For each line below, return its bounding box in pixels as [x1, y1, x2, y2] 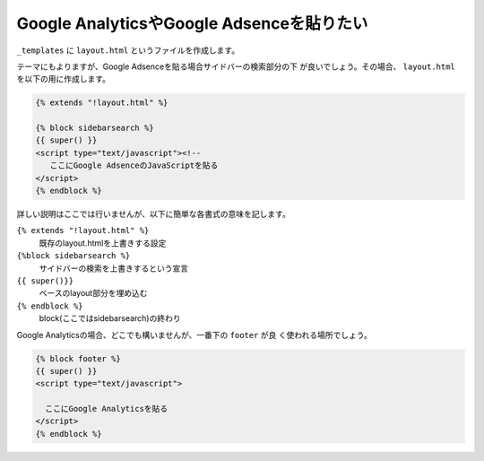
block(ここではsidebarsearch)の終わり [39, 313, 181, 324]
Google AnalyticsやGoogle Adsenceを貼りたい [16, 13, 368, 33]
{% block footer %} [35, 353, 121, 363]
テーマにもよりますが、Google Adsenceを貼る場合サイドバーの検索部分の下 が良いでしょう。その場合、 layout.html [16, 61, 456, 72]
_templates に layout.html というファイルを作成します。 [16, 45, 240, 56]
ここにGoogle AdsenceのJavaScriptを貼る [49, 161, 219, 170]
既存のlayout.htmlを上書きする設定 [39, 238, 167, 248]
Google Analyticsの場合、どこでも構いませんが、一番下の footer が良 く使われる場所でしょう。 [16, 329, 372, 340]
